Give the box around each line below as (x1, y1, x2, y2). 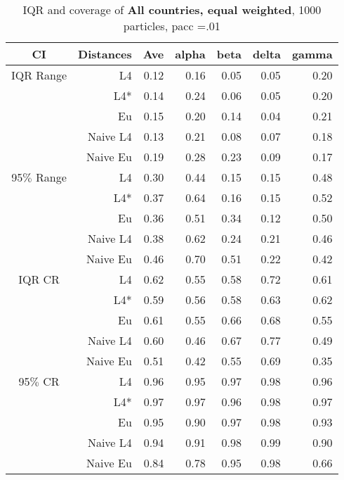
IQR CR (18, 271, 60, 287)
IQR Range (11, 67, 67, 83)
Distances (78, 46, 132, 62)
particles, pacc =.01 (123, 18, 220, 34)
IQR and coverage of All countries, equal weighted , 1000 (22, 1, 322, 18)
